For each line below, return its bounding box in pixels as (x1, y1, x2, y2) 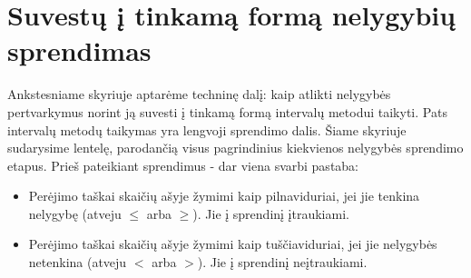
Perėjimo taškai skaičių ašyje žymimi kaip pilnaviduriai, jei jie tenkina (28, 186, 420, 205)
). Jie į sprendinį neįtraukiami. (197, 253, 368, 272)
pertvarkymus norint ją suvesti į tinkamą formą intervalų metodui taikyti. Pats (7, 102, 447, 121)
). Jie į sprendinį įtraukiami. (192, 204, 349, 223)
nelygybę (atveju (28, 204, 122, 223)
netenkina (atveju (28, 253, 127, 272)
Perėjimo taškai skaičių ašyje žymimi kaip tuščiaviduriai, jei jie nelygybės (28, 234, 437, 253)
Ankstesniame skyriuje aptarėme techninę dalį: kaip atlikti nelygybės (7, 84, 391, 104)
